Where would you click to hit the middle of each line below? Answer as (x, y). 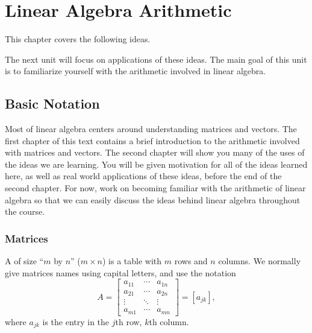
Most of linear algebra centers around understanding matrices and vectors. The (151, 129)
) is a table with (132, 261)
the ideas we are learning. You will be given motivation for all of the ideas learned (156, 164)
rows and (191, 261)
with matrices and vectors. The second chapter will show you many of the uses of (155, 152)
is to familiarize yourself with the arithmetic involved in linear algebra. (136, 71)
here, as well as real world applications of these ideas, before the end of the (143, 176)
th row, (129, 321)
